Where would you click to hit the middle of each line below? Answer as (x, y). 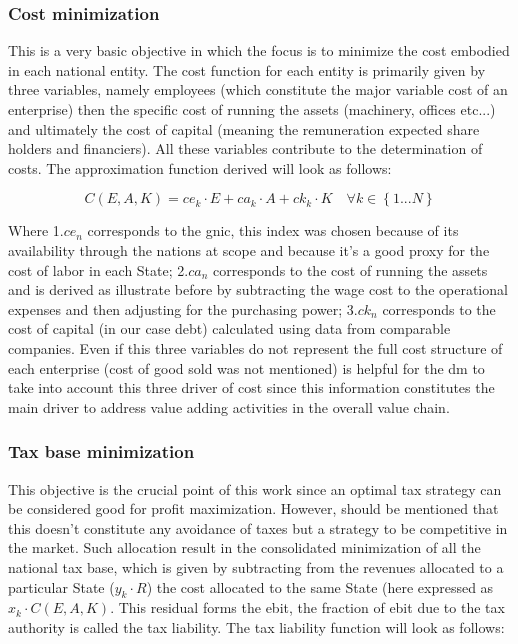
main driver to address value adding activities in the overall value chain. (229, 406)
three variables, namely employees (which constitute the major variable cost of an (258, 89)
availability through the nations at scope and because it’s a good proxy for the (249, 249)
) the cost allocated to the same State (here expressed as (320, 586)
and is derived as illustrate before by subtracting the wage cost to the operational (258, 289)
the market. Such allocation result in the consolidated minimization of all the (244, 547)
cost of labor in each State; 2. (98, 269)
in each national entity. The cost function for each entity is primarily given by (247, 69)
